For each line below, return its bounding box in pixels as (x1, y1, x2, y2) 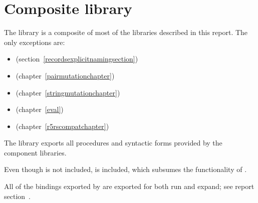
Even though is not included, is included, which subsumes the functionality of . (4, 164, 247, 174)
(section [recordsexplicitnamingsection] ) (16, 53, 138, 64)
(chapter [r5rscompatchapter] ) (16, 120, 109, 131)
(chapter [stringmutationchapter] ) (16, 87, 120, 97)
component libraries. (4, 147, 67, 157)
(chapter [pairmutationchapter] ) (16, 70, 115, 80)
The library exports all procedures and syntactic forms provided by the (4, 137, 222, 148)
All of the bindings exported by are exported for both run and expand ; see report (4, 181, 254, 191)
